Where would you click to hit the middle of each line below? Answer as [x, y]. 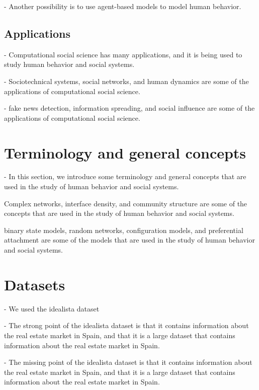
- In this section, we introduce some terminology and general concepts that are [125, 176]
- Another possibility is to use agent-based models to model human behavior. [123, 6]
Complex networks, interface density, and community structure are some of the [126, 203]
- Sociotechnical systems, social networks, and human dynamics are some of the [126, 81]
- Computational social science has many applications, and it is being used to [123, 54]
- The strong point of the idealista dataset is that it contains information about [126, 325]
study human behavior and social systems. [69, 64]
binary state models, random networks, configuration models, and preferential [124, 230]
